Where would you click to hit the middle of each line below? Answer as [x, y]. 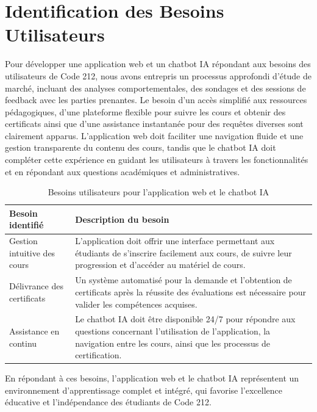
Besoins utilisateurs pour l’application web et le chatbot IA [158, 192]
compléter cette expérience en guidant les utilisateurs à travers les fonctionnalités [157, 160]
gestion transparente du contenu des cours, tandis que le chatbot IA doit [141, 147]
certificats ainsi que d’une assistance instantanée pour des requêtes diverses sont [154, 124]
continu [23, 343]
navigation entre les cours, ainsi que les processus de [173, 343]
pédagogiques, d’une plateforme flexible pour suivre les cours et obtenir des [145, 111]
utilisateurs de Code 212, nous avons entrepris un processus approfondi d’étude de [158, 75]
